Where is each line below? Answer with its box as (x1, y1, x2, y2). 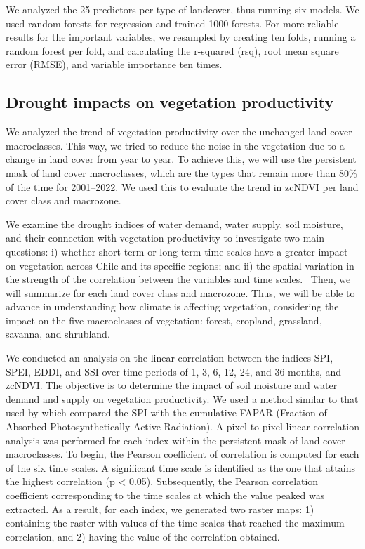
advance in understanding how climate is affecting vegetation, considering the (6, 299, 339, 314)
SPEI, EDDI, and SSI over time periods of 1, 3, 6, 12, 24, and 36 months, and (6, 364, 342, 378)
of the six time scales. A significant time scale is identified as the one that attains (6, 460, 355, 475)
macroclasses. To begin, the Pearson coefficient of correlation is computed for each (6, 447, 359, 461)
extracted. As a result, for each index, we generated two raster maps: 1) (6, 501, 314, 516)
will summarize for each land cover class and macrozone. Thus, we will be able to (6, 285, 355, 300)
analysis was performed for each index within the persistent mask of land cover (6, 432, 345, 447)
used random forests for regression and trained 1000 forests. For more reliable (6, 15, 339, 30)
